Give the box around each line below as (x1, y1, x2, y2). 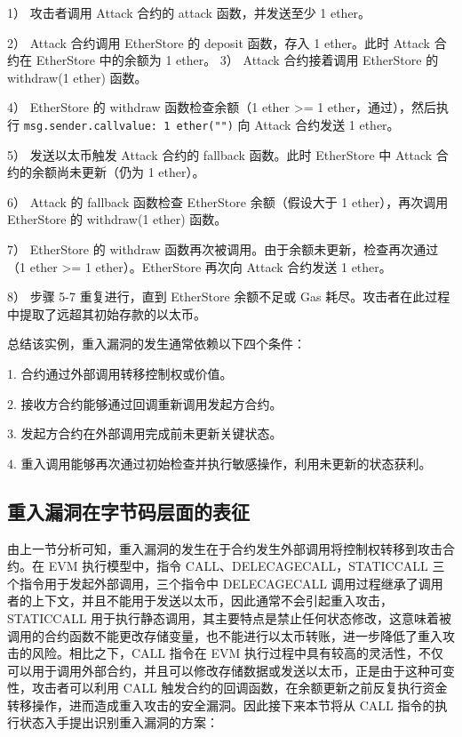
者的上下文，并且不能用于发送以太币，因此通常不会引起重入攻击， (7, 591, 393, 610)
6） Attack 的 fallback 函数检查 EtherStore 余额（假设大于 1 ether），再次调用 (7, 192, 449, 211)
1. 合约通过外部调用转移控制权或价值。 (7, 364, 233, 382)
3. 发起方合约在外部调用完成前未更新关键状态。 (7, 424, 283, 443)
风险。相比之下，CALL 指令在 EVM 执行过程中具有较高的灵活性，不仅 (31, 644, 443, 662)
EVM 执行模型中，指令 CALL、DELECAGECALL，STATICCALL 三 (48, 557, 445, 575)
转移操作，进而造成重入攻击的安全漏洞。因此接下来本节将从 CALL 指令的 (7, 695, 435, 714)
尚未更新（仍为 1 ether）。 (56, 163, 205, 181)
